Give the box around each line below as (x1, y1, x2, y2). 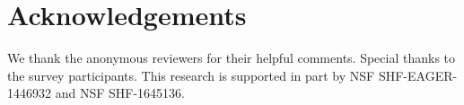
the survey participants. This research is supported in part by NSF (7, 66, 375, 84)
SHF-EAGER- (378, 66, 458, 84)
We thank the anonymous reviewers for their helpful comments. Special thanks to (7, 48, 456, 67)
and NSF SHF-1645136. (55, 83, 185, 102)
